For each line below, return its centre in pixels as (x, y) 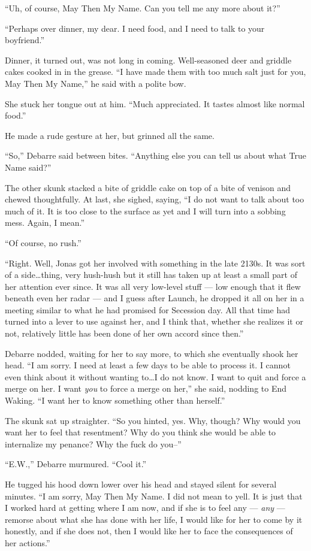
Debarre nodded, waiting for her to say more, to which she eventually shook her (152, 353)
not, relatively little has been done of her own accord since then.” (124, 333)
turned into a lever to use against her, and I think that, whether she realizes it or (154, 321)
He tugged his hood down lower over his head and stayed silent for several (141, 484)
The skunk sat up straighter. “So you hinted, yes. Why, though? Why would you (153, 420)
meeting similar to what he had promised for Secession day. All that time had (148, 309)
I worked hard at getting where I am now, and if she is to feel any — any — (145, 508)
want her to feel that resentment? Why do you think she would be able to (141, 432)
